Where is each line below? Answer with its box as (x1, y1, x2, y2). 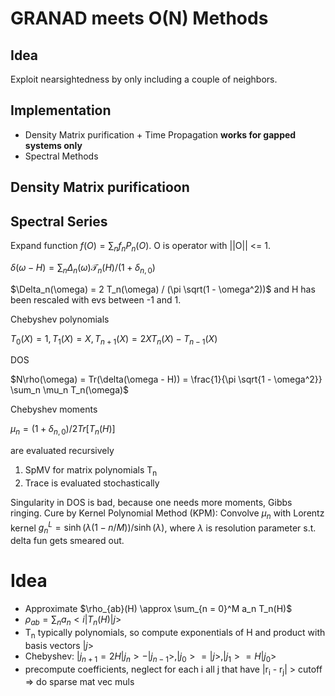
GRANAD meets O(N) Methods (10, 7, 269, 30)
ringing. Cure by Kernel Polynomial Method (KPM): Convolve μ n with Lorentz (10, 507, 325, 521)
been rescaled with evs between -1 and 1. (10, 293, 182, 306)
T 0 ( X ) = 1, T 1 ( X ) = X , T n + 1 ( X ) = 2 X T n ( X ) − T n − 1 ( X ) (10, 332, 218, 347)
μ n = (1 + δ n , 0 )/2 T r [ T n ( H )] (10, 423, 116, 437)
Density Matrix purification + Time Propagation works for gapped (24, 128, 297, 141)
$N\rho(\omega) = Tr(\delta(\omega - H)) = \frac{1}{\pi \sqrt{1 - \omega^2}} (10, 373, 323, 386)
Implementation (10, 102, 112, 119)
